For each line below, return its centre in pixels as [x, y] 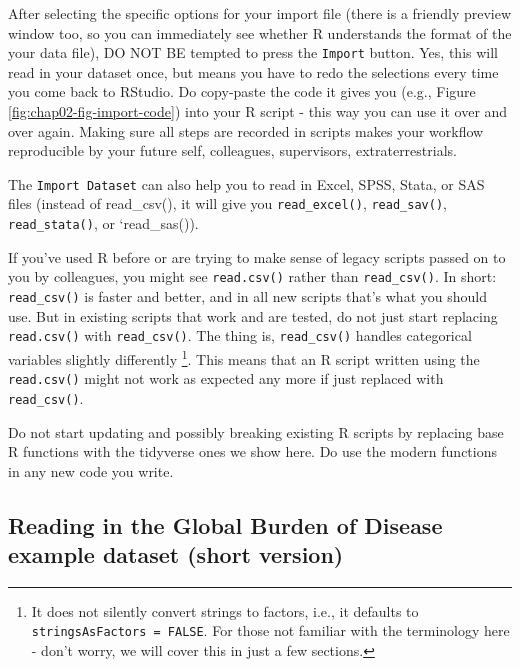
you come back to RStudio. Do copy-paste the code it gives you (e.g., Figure [242, 91]
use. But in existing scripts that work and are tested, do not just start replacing [253, 315]
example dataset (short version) [176, 554]
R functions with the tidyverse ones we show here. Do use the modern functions [252, 451]
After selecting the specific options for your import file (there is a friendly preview [260, 13]
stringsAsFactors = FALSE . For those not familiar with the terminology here [270, 630]
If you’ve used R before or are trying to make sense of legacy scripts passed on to [257, 256]
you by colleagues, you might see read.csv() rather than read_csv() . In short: [252, 276]
